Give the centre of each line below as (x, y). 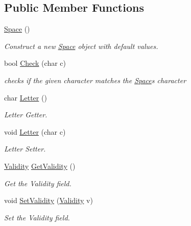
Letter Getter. (26, 115)
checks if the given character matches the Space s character (95, 80)
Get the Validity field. (38, 183)
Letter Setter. (25, 149)
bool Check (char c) (35, 63)
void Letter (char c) (35, 131)
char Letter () (26, 97)
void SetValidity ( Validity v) (49, 200)
